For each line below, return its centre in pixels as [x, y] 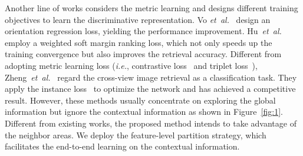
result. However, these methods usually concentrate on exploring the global [140, 100]
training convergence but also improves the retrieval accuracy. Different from [143, 54]
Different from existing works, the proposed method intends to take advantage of [151, 123]
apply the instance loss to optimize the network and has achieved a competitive [150, 89]
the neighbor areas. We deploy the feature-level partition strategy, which [136, 135]
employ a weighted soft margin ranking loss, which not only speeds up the [139, 42]
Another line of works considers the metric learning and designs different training [151, 8]
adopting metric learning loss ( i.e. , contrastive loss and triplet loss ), [131, 65]
